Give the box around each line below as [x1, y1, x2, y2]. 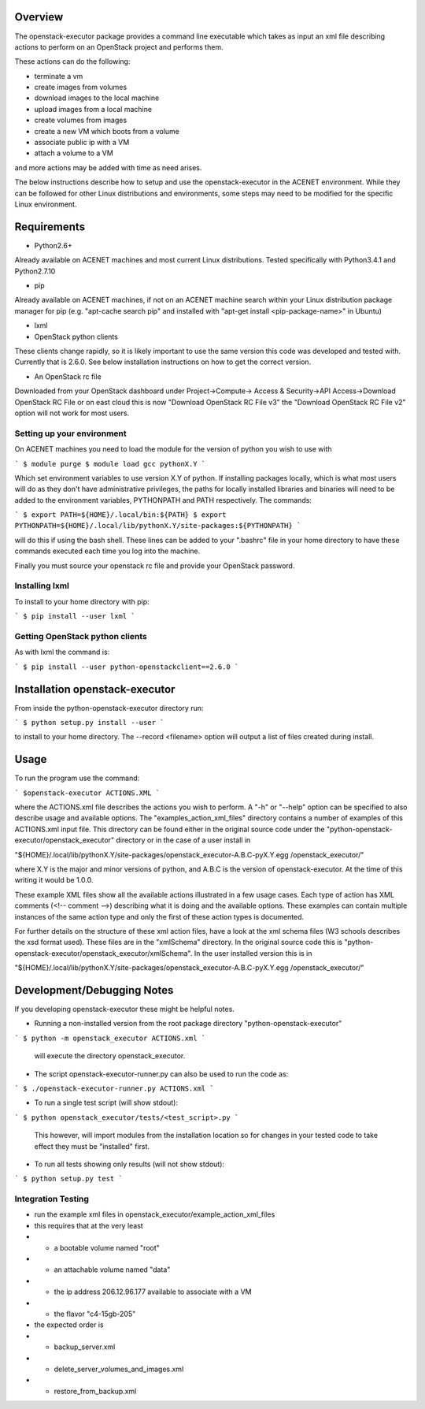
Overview [14, 10, 64, 24]
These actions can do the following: [14, 57, 131, 66]
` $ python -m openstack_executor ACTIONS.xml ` [14, 1033, 206, 1043]
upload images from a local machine [34, 104, 153, 113]
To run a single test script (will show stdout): [34, 1098, 179, 1107]
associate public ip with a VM [34, 138, 130, 147]
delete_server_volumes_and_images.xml [54, 1364, 184, 1374]
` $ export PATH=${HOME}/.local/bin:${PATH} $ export [14, 511, 227, 519]
